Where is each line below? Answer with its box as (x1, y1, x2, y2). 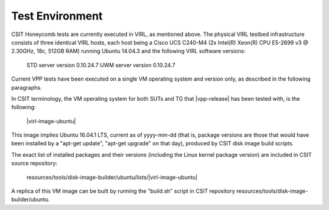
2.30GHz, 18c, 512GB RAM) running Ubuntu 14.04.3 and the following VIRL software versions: (11, 48, 246, 55)
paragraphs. (11, 84, 42, 91)
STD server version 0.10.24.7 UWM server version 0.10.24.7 (26, 61, 175, 68)
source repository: (11, 159, 58, 167)
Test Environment (11, 9, 103, 23)
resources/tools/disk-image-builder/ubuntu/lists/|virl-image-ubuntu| (26, 173, 198, 181)
